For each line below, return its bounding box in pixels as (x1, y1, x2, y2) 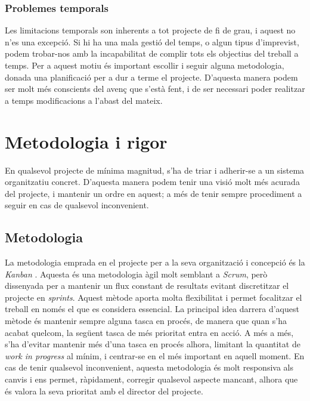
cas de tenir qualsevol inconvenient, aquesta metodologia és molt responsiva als (5, 361, 293, 374)
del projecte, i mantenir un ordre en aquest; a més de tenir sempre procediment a (5, 187, 302, 199)
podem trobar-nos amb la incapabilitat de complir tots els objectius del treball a (5, 47, 299, 60)
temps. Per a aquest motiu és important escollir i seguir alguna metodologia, (5, 59, 284, 71)
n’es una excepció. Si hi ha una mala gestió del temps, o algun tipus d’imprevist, (5, 35, 299, 48)
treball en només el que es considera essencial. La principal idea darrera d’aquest (5, 303, 299, 315)
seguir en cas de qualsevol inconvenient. (5, 199, 149, 211)
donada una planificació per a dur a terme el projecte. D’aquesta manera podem (5, 70, 298, 83)
